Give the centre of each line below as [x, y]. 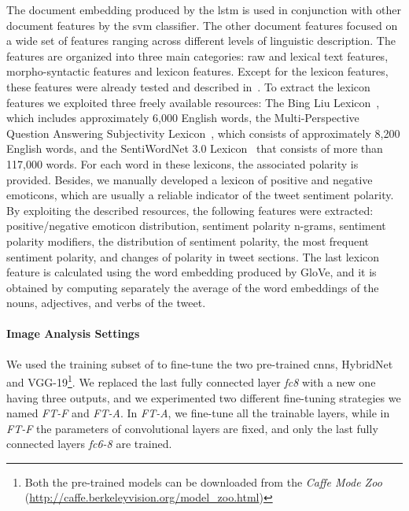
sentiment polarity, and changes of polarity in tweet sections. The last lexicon [193, 256]
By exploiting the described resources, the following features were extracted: [190, 210]
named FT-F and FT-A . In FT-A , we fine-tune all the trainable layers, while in [198, 413]
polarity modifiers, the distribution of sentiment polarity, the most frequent [188, 241]
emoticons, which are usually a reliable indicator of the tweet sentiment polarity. [200, 195]
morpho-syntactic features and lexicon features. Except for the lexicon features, [197, 71]
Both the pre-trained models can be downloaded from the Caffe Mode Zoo [203, 481]
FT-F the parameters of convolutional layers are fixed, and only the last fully [192, 428]
